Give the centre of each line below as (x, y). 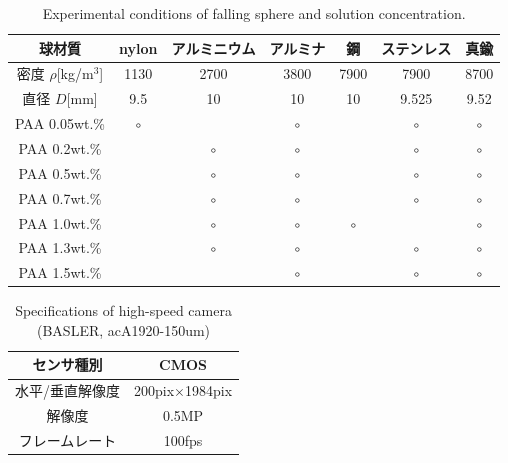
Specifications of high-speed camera (123, 310)
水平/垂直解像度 (67, 390)
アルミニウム (213, 47)
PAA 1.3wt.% (60, 247)
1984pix (208, 390)
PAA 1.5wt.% (60, 272)
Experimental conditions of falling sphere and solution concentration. (254, 13)
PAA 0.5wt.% (60, 172)
